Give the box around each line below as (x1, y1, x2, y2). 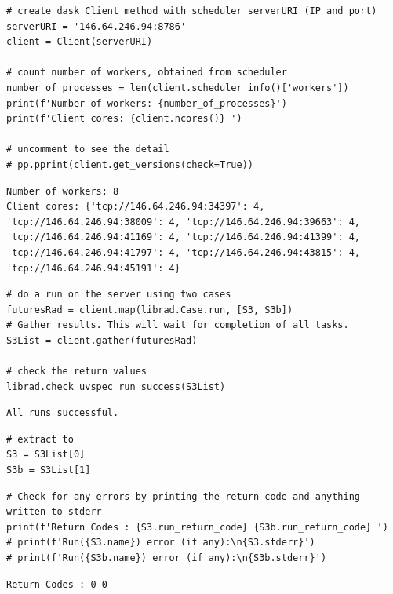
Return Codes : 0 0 (6, 578, 107, 590)
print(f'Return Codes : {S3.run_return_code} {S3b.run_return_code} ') (6, 521, 388, 533)
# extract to (6, 433, 74, 445)
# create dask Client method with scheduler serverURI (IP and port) (6, 5, 377, 16)
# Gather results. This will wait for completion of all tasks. (6, 319, 349, 331)
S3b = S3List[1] (6, 465, 91, 476)
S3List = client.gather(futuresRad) (6, 334, 198, 346)
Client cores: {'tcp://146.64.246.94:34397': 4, (6, 201, 265, 213)
